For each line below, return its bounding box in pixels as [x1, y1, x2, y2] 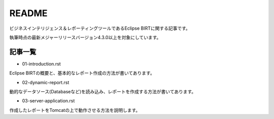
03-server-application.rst [22, 98, 75, 104]
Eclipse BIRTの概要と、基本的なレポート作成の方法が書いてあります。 [9, 70, 155, 76]
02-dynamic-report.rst [22, 79, 70, 85]
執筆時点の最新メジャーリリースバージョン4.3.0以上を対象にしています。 [9, 34, 161, 40]
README [9, 8, 48, 19]
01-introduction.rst [22, 61, 61, 67]
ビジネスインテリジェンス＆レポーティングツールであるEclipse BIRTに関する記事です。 [9, 25, 190, 31]
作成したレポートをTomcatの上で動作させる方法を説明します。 [9, 107, 141, 113]
